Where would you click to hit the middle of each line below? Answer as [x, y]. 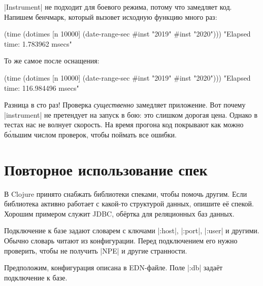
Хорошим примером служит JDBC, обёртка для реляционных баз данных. [119, 213]
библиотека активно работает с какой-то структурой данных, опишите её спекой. [129, 204]
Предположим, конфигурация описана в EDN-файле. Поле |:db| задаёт [113, 267]
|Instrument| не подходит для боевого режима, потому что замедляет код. [118, 7]
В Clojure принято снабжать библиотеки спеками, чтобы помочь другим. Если [126, 193]
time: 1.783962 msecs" [38, 43]
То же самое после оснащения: [52, 61]
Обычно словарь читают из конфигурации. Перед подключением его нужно [121, 241]
